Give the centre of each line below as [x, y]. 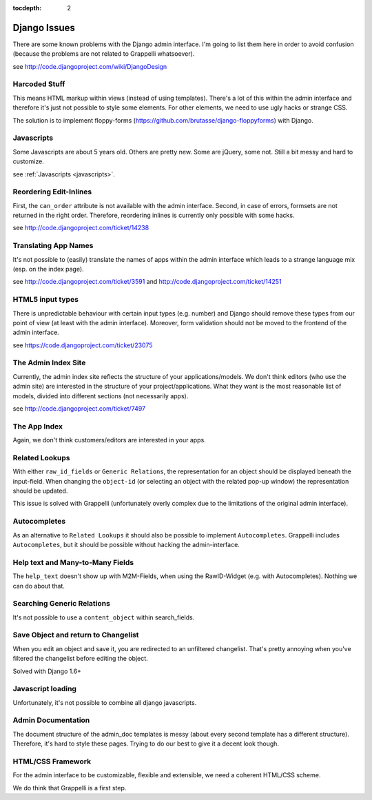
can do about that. [39, 586]
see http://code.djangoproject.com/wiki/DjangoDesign [90, 66]
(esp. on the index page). [48, 269]
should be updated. [40, 491]
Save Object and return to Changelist [76, 635]
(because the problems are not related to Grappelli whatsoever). [104, 54]
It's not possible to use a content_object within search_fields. [104, 617]
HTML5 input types [46, 300]
